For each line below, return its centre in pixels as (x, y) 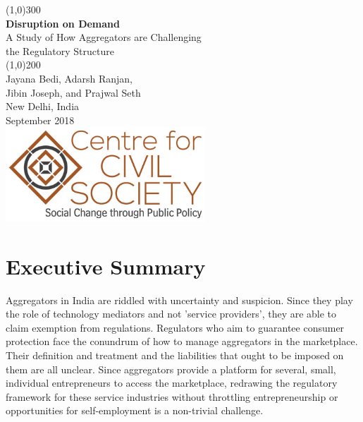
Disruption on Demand (63, 23)
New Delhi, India (43, 106)
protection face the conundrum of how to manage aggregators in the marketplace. (182, 341)
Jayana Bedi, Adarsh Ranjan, (69, 78)
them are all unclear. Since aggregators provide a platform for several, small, (171, 369)
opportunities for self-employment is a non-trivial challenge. (135, 410)
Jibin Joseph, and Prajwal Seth (73, 92)
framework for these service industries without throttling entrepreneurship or (172, 396)
